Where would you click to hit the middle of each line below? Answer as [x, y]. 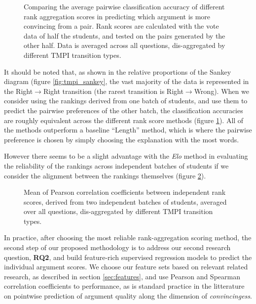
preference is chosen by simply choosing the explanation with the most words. [122, 139]
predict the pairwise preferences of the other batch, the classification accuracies [124, 110]
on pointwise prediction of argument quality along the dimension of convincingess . [128, 296]
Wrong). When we [221, 91]
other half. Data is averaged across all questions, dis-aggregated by [125, 45]
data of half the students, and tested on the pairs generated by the [125, 35]
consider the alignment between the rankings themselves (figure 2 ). [105, 175]
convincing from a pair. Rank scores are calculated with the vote [121, 26]
